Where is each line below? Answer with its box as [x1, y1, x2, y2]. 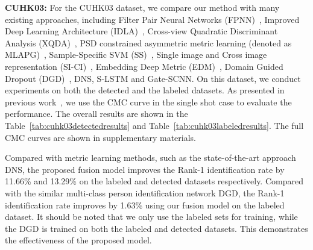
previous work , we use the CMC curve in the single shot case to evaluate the [5, 95, 292, 108]
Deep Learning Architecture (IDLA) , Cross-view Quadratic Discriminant [5, 25, 278, 37]
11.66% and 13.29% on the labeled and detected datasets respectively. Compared [5, 175, 303, 187]
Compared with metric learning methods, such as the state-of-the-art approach [5, 151, 296, 164]
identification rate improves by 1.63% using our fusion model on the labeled [5, 198, 285, 211]
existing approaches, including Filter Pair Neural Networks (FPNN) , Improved [5, 13, 300, 25]
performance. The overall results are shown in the [5, 107, 188, 120]
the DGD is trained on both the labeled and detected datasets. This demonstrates [5, 222, 308, 234]
